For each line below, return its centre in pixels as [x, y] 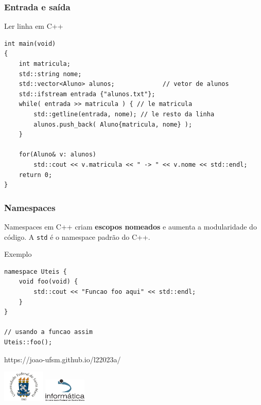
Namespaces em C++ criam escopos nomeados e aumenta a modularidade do [130, 226]
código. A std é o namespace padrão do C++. [77, 236]
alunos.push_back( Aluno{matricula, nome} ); [113, 124]
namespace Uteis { [36, 271]
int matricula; [45, 64]
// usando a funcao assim [48, 332]
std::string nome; [50, 74]
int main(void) [30, 43]
